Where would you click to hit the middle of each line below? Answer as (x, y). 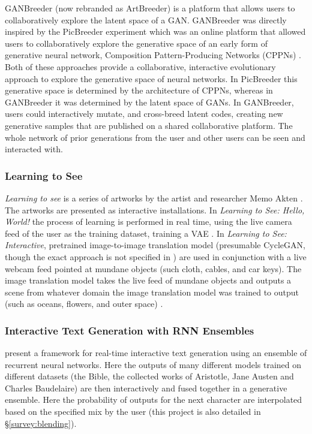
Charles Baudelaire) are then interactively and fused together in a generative (146, 388)
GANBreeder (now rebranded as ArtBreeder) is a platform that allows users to (150, 8)
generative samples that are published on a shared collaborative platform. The (149, 125)
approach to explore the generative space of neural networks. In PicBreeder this (151, 78)
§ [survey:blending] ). (41, 423)
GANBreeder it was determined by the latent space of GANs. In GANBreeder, (149, 102)
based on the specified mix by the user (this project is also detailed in (133, 412)
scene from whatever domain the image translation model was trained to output (152, 292)
